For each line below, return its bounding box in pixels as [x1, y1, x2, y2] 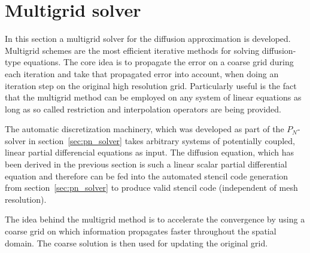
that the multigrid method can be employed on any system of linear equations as [5, 91, 302, 103]
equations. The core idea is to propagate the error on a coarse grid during [23, 56, 294, 68]
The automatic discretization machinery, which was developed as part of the [5, 123, 284, 135]
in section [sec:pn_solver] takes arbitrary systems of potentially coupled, [28, 134, 295, 147]
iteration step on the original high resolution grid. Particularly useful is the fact [5, 79, 297, 92]
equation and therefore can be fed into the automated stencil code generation [5, 169, 288, 182]
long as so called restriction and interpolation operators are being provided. [5, 102, 281, 115]
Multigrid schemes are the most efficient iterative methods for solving [5, 44, 260, 56]
